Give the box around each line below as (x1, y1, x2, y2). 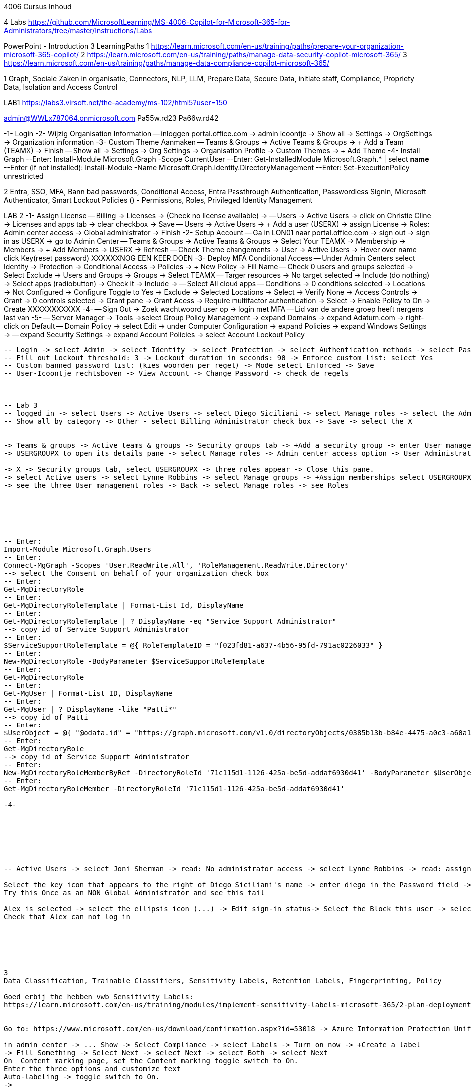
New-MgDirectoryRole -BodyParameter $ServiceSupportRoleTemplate (4, 657, 265, 665)
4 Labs (4, 18, 26, 26)
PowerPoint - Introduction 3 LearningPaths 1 (4, 42, 149, 50)
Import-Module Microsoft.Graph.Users (4, 545, 152, 553)
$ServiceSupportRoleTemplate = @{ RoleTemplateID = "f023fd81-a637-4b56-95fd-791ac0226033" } (4, 641, 383, 649)
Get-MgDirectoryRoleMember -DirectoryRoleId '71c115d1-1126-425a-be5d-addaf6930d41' (4, 785, 345, 793)
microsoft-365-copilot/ (4, 50, 79, 59)
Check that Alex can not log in (4, 913, 130, 921)
